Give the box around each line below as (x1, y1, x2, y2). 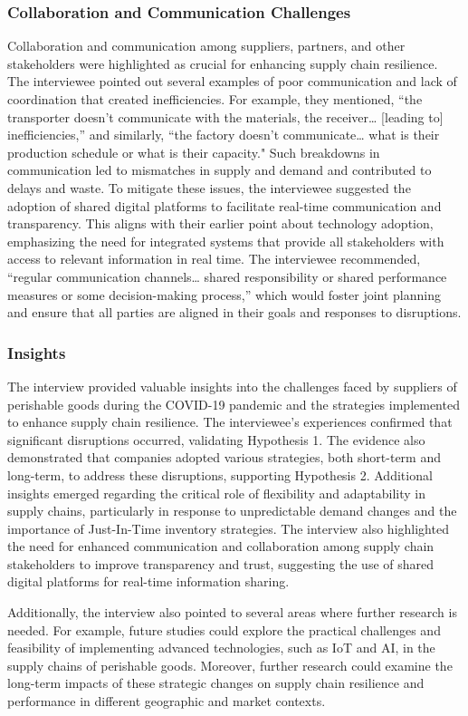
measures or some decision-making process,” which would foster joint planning (7, 285, 442, 304)
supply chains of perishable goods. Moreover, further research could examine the (7, 655, 453, 674)
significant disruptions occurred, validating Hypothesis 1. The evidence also (7, 430, 425, 449)
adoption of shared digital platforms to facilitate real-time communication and (7, 196, 442, 215)
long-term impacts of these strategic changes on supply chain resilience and (7, 673, 425, 692)
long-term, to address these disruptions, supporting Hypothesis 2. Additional (7, 465, 433, 484)
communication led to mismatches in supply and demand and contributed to (7, 160, 432, 179)
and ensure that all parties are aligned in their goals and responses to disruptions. (7, 303, 462, 322)
